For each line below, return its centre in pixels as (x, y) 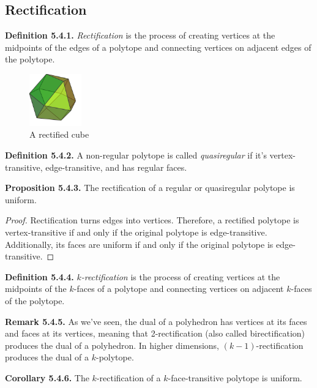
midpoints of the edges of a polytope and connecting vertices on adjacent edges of (158, 47)
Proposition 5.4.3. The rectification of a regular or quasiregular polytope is (150, 188)
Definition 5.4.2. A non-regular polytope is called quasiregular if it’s (136, 155)
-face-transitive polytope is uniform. (235, 377)
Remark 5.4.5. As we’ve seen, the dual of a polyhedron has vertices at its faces (156, 321)
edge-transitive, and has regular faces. (116, 167)
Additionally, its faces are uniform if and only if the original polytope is (139, 244)
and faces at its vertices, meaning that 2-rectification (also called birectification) (155, 333)
